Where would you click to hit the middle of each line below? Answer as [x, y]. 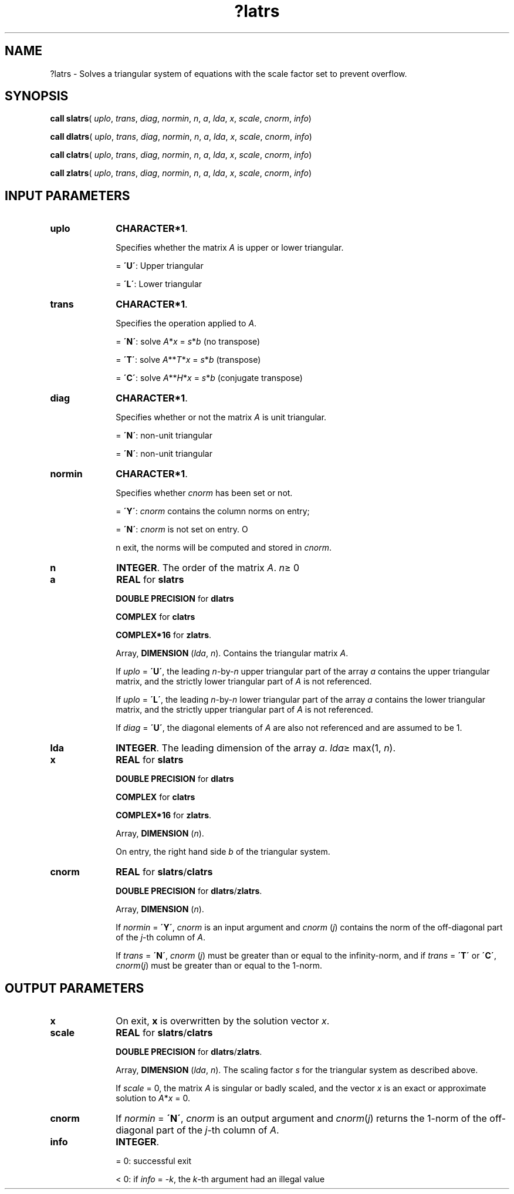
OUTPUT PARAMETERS [75, 988]
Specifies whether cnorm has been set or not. [204, 493]
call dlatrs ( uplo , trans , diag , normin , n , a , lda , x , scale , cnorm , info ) [181, 137]
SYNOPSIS [37, 96]
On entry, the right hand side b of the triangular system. [223, 852]
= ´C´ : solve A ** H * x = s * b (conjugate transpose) [209, 378]
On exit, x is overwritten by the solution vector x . [223, 1021]
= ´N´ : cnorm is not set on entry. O [182, 529]
